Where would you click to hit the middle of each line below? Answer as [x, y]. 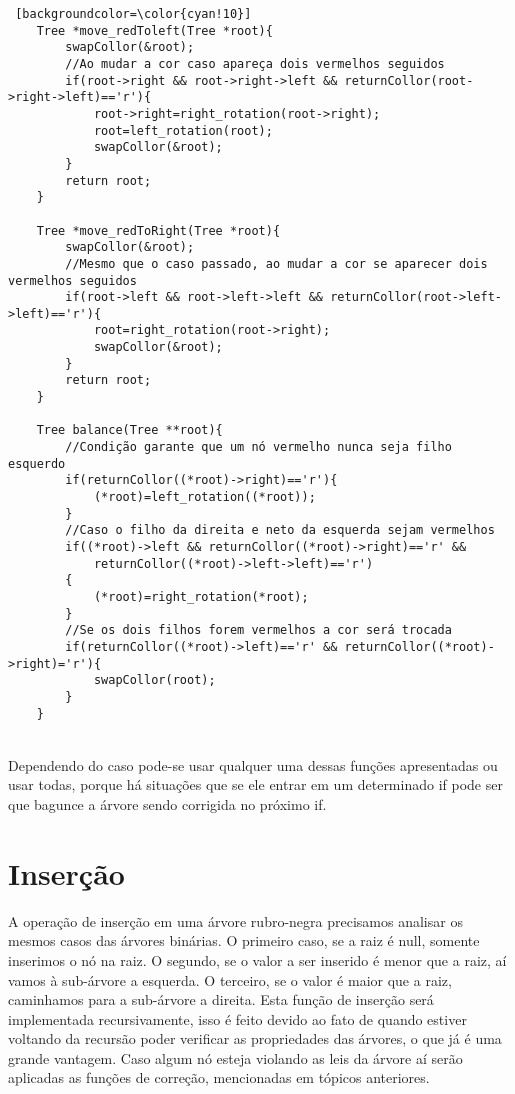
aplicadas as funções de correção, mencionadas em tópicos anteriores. [219, 1077]
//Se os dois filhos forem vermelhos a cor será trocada [258, 630]
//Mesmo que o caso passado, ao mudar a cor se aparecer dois [276, 263]
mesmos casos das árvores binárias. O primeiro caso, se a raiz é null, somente [244, 940]
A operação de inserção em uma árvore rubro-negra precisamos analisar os [235, 920]
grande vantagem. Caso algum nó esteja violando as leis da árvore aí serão [235, 1057]
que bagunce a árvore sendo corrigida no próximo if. [167, 804]
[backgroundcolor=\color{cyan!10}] [133, 14]
